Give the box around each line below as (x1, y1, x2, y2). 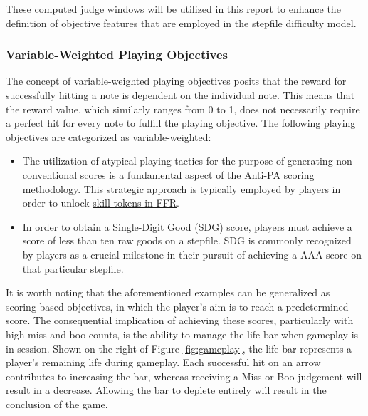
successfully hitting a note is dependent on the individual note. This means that (6, 88, 355, 102)
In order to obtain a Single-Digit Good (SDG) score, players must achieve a (22, 219, 352, 234)
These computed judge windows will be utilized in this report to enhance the (6, 1, 341, 16)
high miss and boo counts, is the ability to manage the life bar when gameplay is (6, 326, 359, 341)
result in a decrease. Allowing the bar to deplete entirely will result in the (6, 383, 327, 397)
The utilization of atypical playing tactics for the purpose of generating (22, 153, 333, 168)
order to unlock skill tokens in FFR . (22, 195, 179, 210)
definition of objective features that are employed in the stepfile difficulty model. (6, 15, 357, 30)
